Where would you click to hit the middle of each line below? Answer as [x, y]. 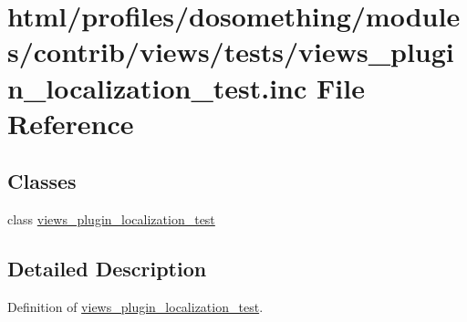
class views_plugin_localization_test [111, 219]
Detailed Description [107, 269]
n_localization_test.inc [157, 87]
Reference [71, 123]
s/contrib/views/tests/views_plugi [231, 52]
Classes [42, 181]
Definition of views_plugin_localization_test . [135, 306]
